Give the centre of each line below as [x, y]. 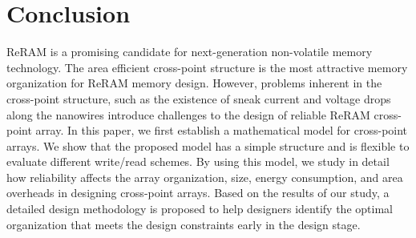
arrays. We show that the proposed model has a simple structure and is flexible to [208, 145]
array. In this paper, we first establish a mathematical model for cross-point [222, 130]
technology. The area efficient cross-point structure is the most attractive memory [207, 67]
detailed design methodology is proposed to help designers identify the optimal [200, 209]
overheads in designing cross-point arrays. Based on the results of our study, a [198, 193]
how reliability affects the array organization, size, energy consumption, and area [205, 177]
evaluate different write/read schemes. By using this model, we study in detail [198, 161]
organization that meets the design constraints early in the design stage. [184, 224]
